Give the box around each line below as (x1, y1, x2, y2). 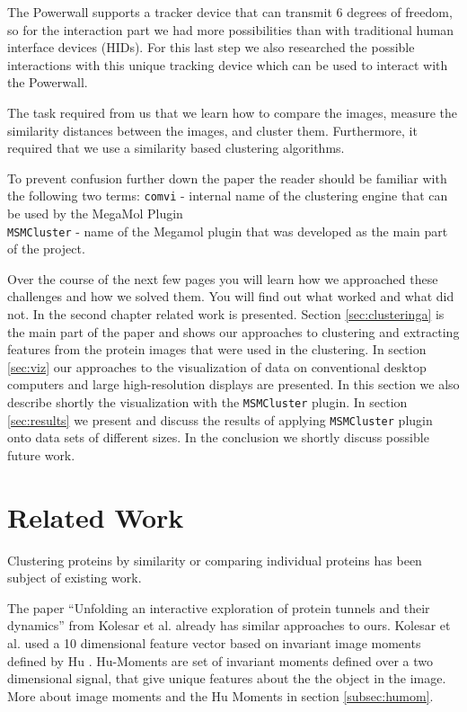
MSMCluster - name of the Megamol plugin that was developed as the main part (7, 221, 448, 240)
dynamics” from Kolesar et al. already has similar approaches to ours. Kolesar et (7, 616, 451, 635)
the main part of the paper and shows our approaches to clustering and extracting (7, 322, 460, 341)
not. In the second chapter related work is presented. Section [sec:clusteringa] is (7, 305, 445, 324)
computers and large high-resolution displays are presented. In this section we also (7, 375, 460, 394)
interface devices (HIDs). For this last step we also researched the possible (7, 38, 415, 57)
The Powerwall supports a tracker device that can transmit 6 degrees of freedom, (7, 3, 453, 21)
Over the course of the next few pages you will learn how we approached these (7, 269, 438, 288)
